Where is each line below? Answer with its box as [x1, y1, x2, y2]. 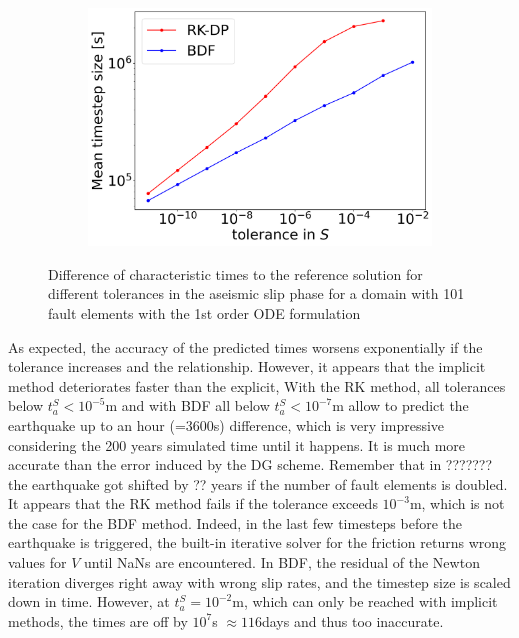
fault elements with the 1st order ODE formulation [48, 302, 361, 323]
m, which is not [409, 493, 505, 514]
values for [8, 552, 67, 573]
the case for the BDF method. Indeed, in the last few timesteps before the [8, 512, 462, 533]
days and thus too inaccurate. [261, 610, 444, 631]
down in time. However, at [8, 591, 170, 612]
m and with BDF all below [105, 395, 270, 416]
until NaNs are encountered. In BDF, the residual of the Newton [83, 552, 480, 573]
